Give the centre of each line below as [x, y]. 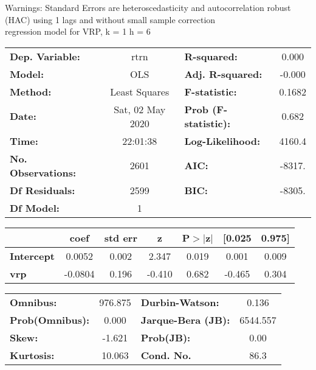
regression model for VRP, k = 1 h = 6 [78, 31]
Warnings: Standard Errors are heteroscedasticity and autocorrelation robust [148, 7]
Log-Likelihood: [222, 141]
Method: [31, 91]
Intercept [32, 256]
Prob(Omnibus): [50, 319]
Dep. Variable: [45, 56]
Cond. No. [166, 355]
